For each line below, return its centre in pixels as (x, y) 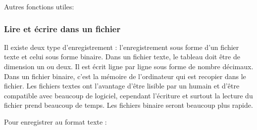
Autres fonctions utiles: (39, 6)
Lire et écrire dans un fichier (62, 28)
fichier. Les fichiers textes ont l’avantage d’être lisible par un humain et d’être (122, 86)
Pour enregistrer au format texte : (55, 121)
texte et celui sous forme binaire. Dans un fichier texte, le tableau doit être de (122, 57)
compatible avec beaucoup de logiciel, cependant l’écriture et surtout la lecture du (128, 95)
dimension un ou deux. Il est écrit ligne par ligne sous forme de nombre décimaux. (129, 66)
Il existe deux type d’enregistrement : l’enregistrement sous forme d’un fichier (122, 47)
